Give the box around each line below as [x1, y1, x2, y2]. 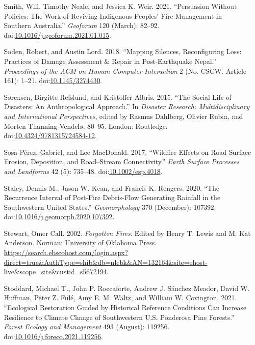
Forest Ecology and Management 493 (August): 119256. [4, 321, 170, 332]
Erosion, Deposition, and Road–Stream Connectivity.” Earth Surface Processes [4, 156, 239, 167]
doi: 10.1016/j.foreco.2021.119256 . [4, 331, 103, 341]
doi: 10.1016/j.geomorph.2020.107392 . [4, 211, 115, 222]
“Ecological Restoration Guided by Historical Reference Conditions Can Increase [4, 302, 247, 313]
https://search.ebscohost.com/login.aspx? [4, 247, 128, 258]
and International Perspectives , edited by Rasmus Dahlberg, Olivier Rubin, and [4, 111, 243, 121]
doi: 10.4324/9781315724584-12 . [4, 130, 97, 141]
